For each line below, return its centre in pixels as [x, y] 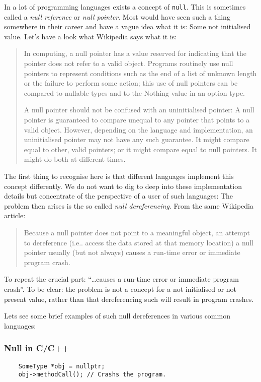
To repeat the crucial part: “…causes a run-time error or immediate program [121, 279]
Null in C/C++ [37, 348]
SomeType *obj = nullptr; [62, 366]
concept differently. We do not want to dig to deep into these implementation [123, 186]
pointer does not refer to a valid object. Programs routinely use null [128, 63]
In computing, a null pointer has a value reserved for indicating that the [135, 53]
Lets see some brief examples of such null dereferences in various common [117, 316]
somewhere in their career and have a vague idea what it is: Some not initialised [127, 26]
